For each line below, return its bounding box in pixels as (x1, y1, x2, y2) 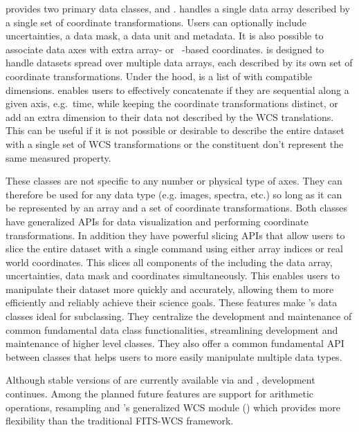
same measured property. (6, 150, 111, 165)
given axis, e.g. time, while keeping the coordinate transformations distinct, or (6, 96, 338, 111)
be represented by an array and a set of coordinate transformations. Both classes (6, 200, 348, 215)
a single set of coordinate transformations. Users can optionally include (6, 15, 307, 29)
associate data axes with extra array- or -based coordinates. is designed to (6, 41, 324, 56)
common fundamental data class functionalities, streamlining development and (6, 322, 338, 337)
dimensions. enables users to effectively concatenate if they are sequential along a (6, 82, 349, 97)
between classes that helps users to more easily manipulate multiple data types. (6, 349, 342, 364)
